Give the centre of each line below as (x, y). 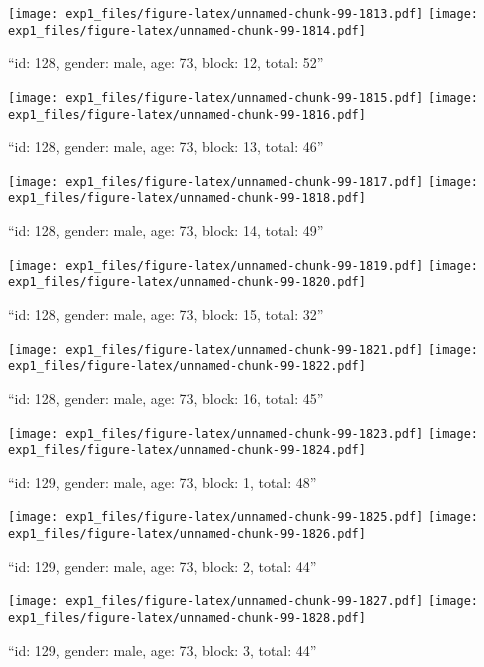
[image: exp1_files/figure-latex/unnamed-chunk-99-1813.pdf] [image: (243, 14)
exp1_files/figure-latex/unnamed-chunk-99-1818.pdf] (187, 198)
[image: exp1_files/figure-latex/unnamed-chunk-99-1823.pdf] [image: (243, 433)
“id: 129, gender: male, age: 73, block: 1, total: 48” (162, 481)
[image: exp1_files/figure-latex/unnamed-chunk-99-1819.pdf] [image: (243, 265)
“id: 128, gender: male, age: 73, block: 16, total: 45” (166, 397)
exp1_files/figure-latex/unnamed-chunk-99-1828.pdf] (187, 618)
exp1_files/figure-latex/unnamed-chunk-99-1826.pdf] (187, 534)
